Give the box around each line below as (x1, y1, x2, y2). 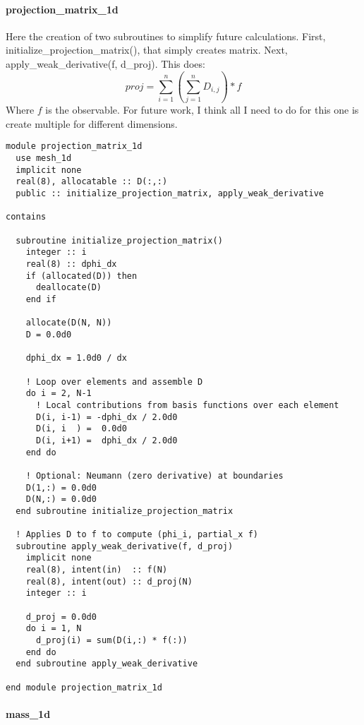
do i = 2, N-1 (25, 388, 92, 399)
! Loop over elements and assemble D (25, 376, 203, 387)
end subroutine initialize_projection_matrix (16, 505, 233, 516)
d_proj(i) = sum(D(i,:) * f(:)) (35, 635, 188, 646)
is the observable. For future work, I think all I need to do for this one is (45, 102, 359, 117)
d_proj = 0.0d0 (25, 611, 97, 622)
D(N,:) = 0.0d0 (25, 494, 97, 505)
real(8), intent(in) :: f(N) (25, 565, 168, 575)
